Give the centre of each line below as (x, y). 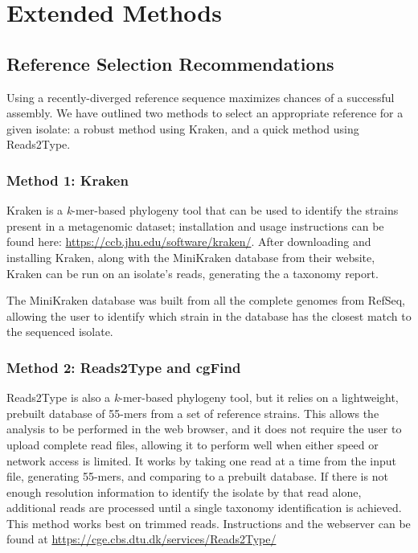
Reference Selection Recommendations (170, 63)
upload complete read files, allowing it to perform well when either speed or (193, 444)
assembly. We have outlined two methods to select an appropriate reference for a (205, 113)
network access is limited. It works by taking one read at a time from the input (201, 460)
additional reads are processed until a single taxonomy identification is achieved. (204, 508)
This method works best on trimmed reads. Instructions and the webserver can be (209, 523)
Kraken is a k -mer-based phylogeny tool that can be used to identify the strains (203, 210)
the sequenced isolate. (60, 332)
